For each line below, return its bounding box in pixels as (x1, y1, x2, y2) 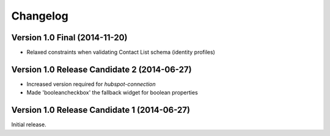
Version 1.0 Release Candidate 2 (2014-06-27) (11, 64, 192, 74)
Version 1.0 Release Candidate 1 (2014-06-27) (11, 105, 191, 115)
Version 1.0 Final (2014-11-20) (11, 32, 128, 43)
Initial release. (11, 121, 46, 128)
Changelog (11, 9, 68, 23)
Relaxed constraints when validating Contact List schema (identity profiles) (26, 49, 215, 56)
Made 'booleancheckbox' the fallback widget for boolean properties (26, 89, 198, 96)
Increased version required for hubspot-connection (26, 80, 156, 88)
